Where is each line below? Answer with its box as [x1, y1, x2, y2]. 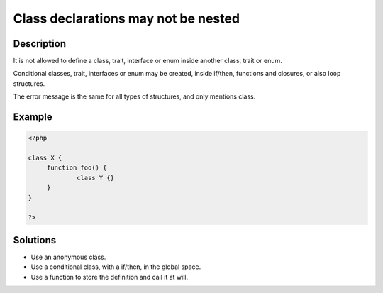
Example [13, 111, 52, 123]
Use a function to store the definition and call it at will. [30, 272, 188, 281]
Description [13, 38, 67, 50]
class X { [28, 154, 62, 162]
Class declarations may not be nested [13, 11, 240, 26]
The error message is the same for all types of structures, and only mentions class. [13, 92, 256, 101]
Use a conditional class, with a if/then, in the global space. [30, 262, 201, 271]
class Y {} [77, 174, 115, 182]
